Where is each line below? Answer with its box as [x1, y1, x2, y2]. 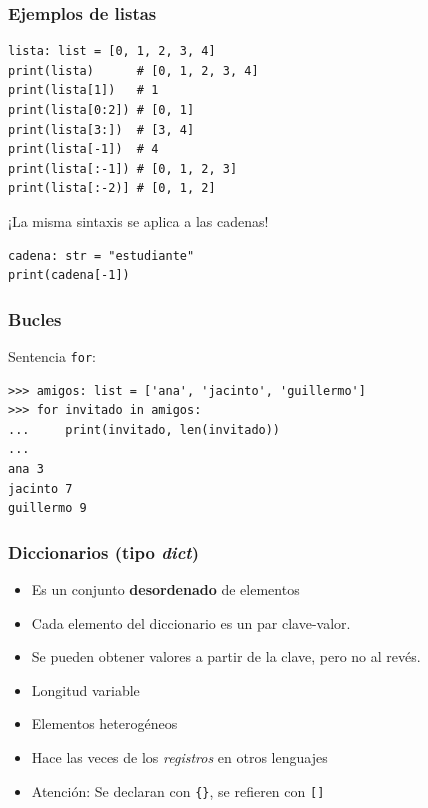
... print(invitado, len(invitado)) [8, 422, 281, 437]
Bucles [8, 306, 62, 331]
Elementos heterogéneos [31, 713, 178, 734]
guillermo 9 [8, 501, 87, 516]
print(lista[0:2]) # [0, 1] [8, 103, 195, 117]
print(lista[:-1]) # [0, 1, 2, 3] [8, 161, 238, 176]
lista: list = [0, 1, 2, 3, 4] [8, 44, 216, 59]
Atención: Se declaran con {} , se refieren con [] [31, 780, 325, 801]
